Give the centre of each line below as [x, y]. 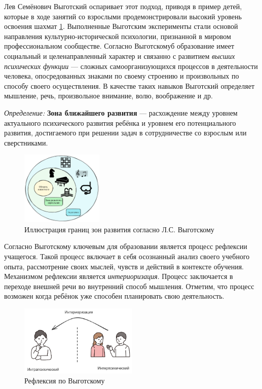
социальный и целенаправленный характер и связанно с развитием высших [120, 56]
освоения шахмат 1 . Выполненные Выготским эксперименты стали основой [121, 26]
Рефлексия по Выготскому [65, 380]
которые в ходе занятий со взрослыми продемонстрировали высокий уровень [123, 16]
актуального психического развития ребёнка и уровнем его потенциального [120, 122]
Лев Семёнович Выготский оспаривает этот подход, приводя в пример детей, [123, 6]
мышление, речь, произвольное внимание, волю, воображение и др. [108, 96]
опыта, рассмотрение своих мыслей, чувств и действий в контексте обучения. [124, 266]
